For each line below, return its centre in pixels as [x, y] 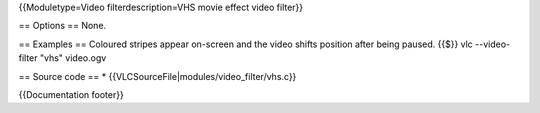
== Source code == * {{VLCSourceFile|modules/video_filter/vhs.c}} [157, 76]
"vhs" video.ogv [73, 58]
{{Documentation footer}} [71, 94]
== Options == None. [62, 26]
